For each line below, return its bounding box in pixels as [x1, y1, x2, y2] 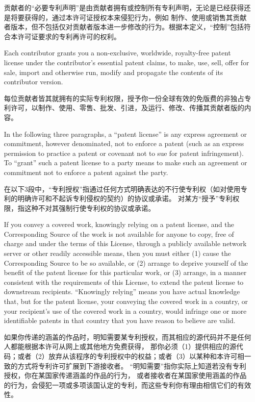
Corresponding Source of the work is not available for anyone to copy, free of [4, 228, 234, 239]
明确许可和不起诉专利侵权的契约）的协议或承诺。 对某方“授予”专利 [17, 193, 232, 203]
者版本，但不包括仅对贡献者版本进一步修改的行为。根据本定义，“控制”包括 [4, 22, 244, 32]
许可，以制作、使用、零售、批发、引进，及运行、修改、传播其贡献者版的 [10, 102, 244, 113]
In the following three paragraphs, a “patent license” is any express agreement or [4, 128, 247, 139]
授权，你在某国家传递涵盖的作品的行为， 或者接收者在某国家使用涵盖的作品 [4, 370, 247, 380]
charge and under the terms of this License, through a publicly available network [4, 238, 247, 249]
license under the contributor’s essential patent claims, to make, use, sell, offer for [4, 57, 249, 67]
